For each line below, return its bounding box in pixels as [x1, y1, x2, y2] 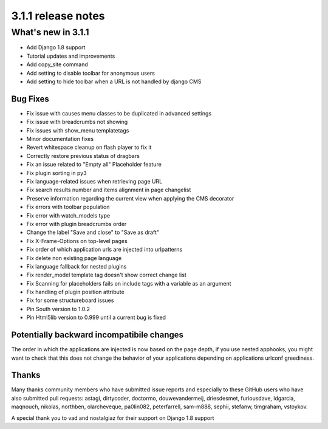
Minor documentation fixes [26, 136, 94, 143]
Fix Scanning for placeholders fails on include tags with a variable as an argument [26, 280, 231, 287]
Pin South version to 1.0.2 [26, 305, 91, 312]
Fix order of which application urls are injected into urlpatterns [26, 246, 183, 253]
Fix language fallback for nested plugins [26, 263, 127, 270]
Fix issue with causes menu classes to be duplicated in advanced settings [26, 109, 212, 117]
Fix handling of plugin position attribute [26, 289, 125, 296]
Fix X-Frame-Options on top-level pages [26, 237, 128, 244]
